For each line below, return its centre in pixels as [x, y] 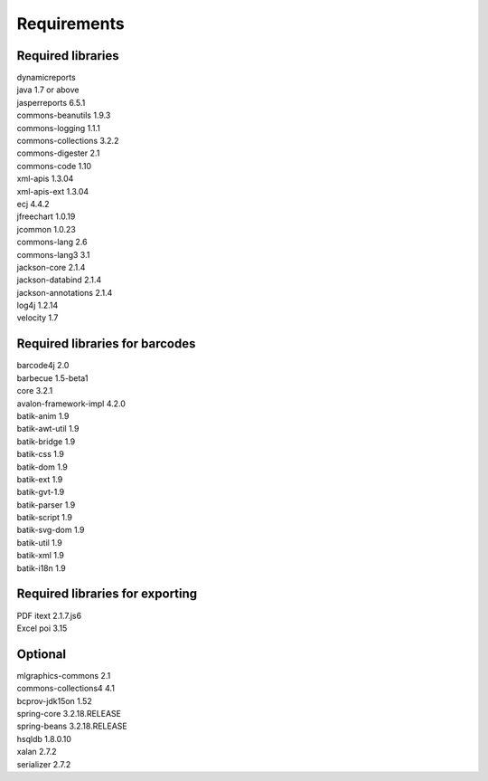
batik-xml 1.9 [41, 556]
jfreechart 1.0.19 [46, 216]
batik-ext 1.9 [40, 479]
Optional [42, 654]
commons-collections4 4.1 [66, 689]
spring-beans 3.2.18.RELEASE [72, 726]
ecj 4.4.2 [33, 204]
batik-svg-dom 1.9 [51, 530]
